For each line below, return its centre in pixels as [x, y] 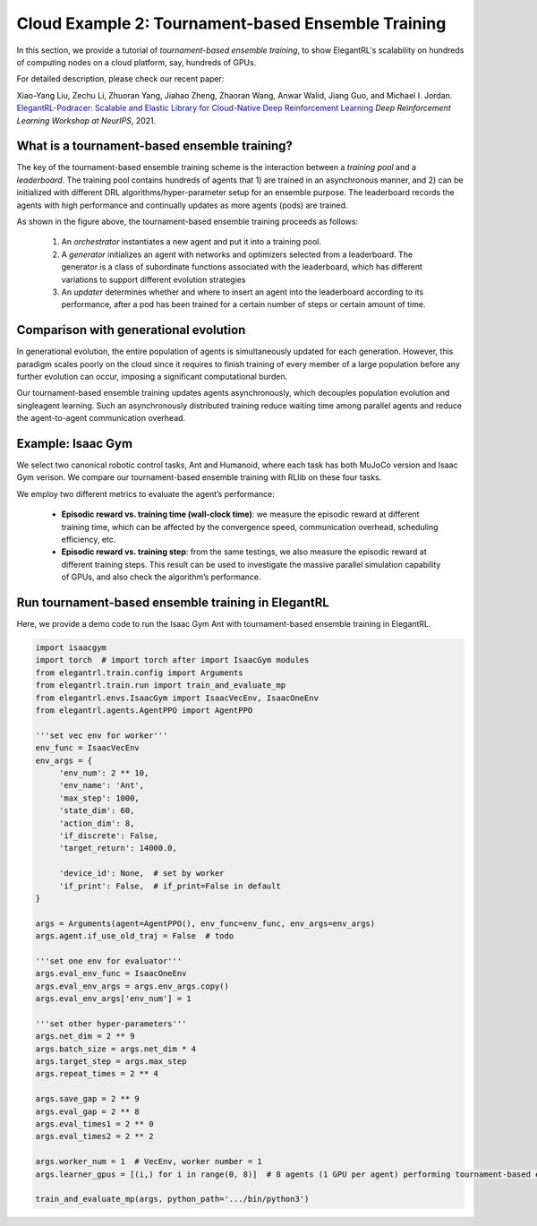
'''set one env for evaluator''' [109, 961]
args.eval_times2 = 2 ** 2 [94, 1136]
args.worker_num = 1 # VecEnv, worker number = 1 [149, 1162]
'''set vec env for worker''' [102, 735]
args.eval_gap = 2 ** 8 [88, 1111]
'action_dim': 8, [97, 823]
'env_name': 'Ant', [102, 785]
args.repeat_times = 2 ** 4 [97, 1074]
